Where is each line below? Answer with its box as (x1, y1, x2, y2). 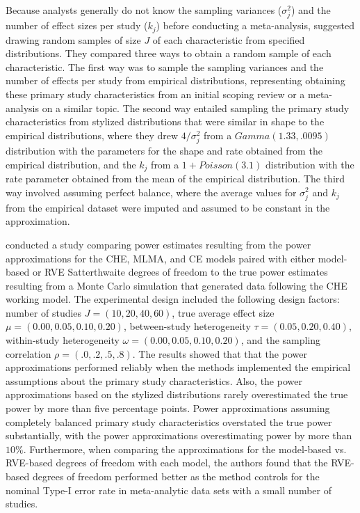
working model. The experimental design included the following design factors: (6, 292, 340, 306)
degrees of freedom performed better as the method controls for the (32, 469, 320, 483)
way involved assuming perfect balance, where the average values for (6, 184, 297, 199)
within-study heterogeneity (6, 333, 120, 347)
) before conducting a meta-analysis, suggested (156, 18, 354, 33)
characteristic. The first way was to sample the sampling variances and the (6, 59, 324, 74)
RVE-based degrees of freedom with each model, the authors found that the (6, 455, 328, 470)
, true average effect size (172, 305, 275, 319)
